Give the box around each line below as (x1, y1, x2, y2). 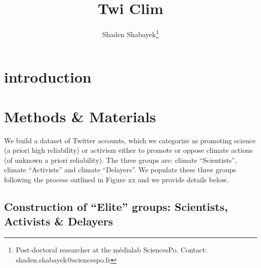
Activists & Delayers (4, 213, 113, 229)
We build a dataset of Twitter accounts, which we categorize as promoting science (4, 135, 255, 145)
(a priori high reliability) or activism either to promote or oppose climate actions (4, 145, 253, 155)
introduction (4, 67, 92, 87)
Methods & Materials (4, 106, 156, 126)
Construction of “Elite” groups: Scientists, (4, 199, 228, 214)
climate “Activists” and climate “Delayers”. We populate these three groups (4, 164, 236, 175)
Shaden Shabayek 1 (102, 28, 159, 39)
